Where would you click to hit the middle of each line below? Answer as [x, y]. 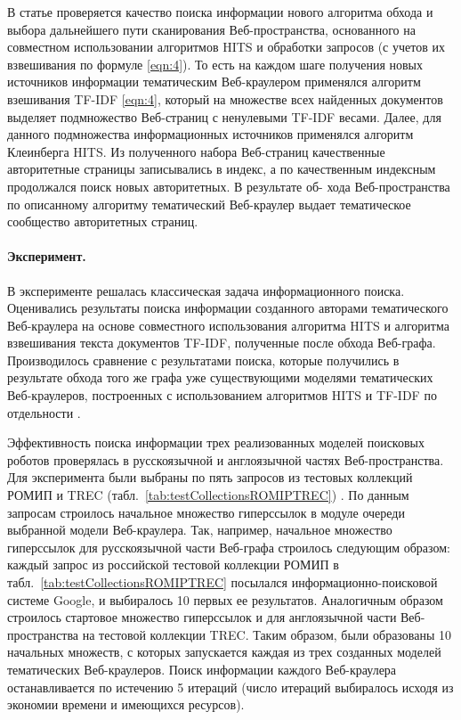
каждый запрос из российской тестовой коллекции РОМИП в [173, 565]
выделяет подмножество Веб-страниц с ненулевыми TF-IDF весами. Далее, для [224, 116]
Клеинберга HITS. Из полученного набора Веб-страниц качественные [196, 151]
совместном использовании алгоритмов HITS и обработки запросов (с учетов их [226, 47]
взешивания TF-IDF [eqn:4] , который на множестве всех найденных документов [225, 98]
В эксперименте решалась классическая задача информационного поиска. [206, 290]
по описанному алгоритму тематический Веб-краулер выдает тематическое [209, 204]
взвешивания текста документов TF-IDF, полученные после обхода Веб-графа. [222, 343]
